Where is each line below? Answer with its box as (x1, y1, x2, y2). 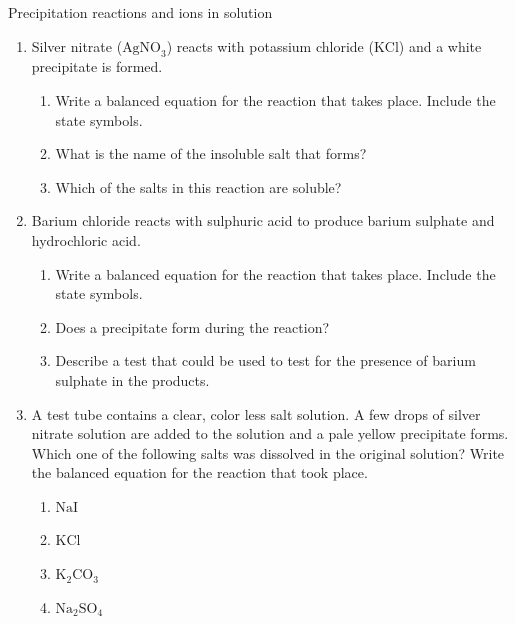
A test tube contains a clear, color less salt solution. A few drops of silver (31, 403, 481, 424)
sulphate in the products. (55, 369, 210, 390)
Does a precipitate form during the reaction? (55, 316, 330, 337)
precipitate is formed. (31, 56, 163, 77)
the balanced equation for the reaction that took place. (31, 462, 368, 483)
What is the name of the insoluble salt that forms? (55, 143, 367, 164)
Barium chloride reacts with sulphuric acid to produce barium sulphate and (31, 210, 495, 231)
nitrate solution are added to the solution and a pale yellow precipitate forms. (31, 423, 509, 444)
